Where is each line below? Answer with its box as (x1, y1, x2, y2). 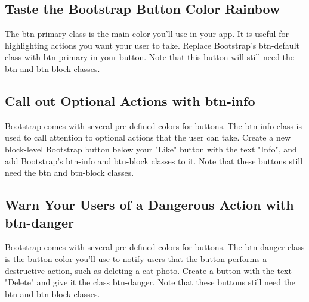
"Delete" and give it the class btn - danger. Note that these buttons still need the (5, 276, 296, 288)
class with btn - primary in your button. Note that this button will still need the (5, 51, 295, 63)
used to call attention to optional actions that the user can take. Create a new (5, 131, 291, 144)
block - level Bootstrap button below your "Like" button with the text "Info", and (5, 142, 297, 155)
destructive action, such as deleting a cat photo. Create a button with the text (5, 264, 292, 276)
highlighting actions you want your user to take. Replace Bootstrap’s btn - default (5, 39, 299, 51)
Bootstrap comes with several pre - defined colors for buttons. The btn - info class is (5, 119, 302, 132)
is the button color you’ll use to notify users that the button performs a (5, 252, 267, 264)
